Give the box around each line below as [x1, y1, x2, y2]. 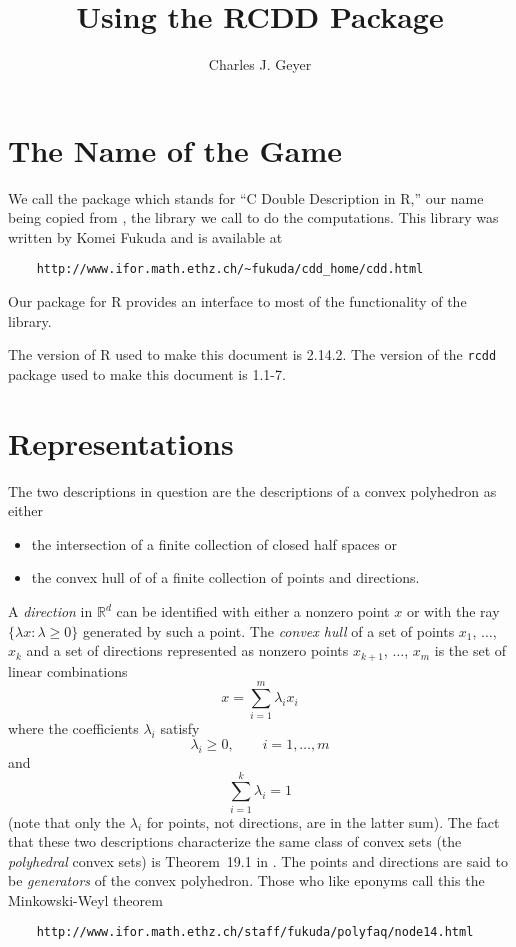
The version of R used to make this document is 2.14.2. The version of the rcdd [8, 344, 497, 365]
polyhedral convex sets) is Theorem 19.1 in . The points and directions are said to [8, 850, 508, 871]
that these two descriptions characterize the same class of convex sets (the [8, 831, 462, 852]
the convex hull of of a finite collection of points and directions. [31, 567, 420, 588]
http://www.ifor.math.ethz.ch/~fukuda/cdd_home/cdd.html [36, 262, 424, 277]
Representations [8, 422, 234, 463]
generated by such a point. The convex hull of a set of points [82, 620, 455, 641]
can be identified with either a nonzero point [116, 601, 390, 622]
